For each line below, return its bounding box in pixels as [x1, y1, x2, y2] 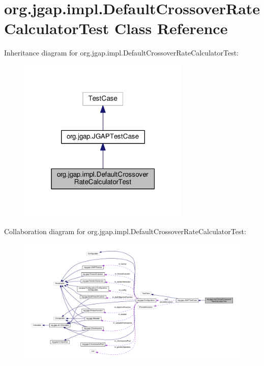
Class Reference [114, 18, 228, 39]
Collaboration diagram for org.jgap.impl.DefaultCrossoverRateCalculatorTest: [4, 226, 246, 236]
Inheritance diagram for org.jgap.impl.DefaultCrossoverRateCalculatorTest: [4, 47, 239, 58]
